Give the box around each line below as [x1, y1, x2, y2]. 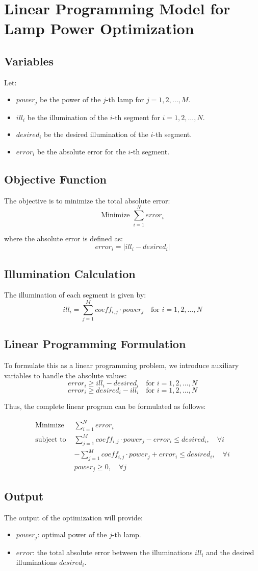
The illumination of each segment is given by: [4, 289, 146, 300]
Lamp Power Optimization [4, 18, 194, 39]
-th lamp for [106, 94, 144, 105]
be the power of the [40, 94, 101, 105]
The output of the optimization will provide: [4, 512, 143, 522]
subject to [35, 436, 66, 443]
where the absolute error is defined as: [4, 233, 123, 243]
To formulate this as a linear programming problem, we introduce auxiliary [4, 360, 239, 371]
